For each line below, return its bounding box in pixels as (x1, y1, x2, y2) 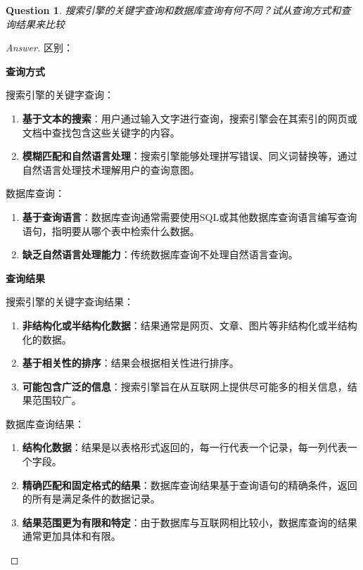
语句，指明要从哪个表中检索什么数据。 (22, 223, 200, 238)
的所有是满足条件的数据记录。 (22, 491, 160, 506)
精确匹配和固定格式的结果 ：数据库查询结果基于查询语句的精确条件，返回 (22, 477, 357, 492)
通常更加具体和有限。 (22, 528, 121, 543)
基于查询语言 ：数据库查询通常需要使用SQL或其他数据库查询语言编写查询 (22, 209, 357, 224)
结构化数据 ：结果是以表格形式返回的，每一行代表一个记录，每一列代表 (22, 440, 348, 455)
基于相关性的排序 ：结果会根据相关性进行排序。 (22, 355, 239, 370)
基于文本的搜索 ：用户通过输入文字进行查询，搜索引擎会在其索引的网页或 (22, 110, 357, 125)
